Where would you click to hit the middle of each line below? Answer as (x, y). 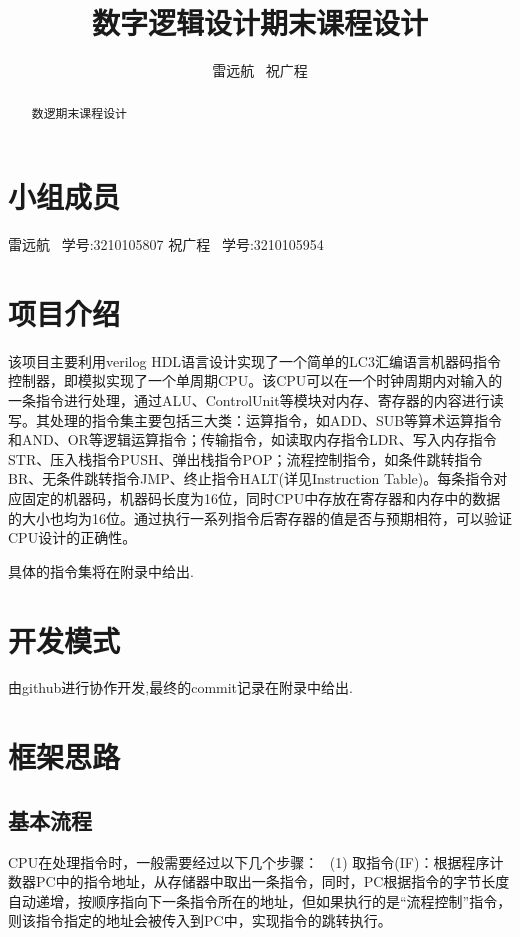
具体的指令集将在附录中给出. (101, 570)
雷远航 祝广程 (260, 70)
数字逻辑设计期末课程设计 (259, 22)
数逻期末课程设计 (79, 112)
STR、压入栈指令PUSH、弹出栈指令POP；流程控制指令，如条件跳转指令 (245, 458)
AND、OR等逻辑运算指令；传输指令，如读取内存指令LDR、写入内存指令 (259, 439)
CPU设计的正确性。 (72, 537)
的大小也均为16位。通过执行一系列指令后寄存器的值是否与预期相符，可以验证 (260, 517)
